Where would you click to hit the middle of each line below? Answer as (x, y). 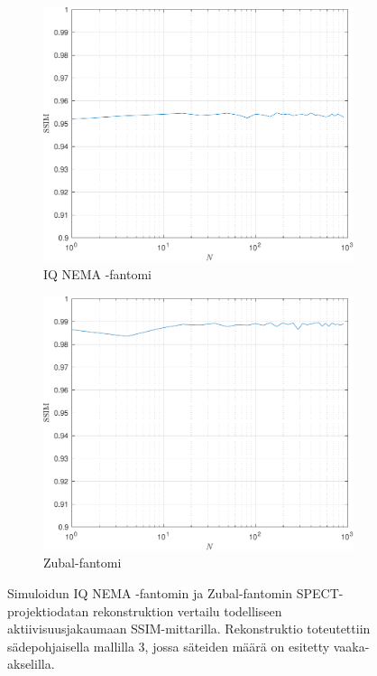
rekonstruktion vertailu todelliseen (187, 610)
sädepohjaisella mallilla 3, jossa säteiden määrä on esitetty (169, 646)
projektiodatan (48, 610)
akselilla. (31, 664)
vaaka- (351, 646)
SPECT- (320, 593)
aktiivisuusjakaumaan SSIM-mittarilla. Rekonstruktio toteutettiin (189, 629)
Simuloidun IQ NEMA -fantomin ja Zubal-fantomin (150, 593)
